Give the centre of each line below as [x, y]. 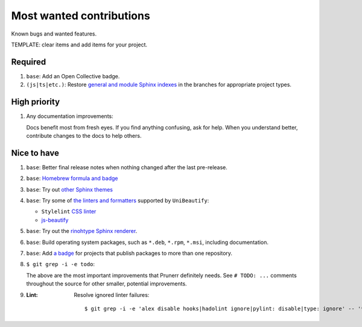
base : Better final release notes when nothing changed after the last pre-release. [127, 167]
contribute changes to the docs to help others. [84, 135]
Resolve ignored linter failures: [112, 294]
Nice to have [35, 153]
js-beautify [55, 220]
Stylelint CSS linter [69, 211]
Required [29, 62]
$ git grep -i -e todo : [61, 264]
